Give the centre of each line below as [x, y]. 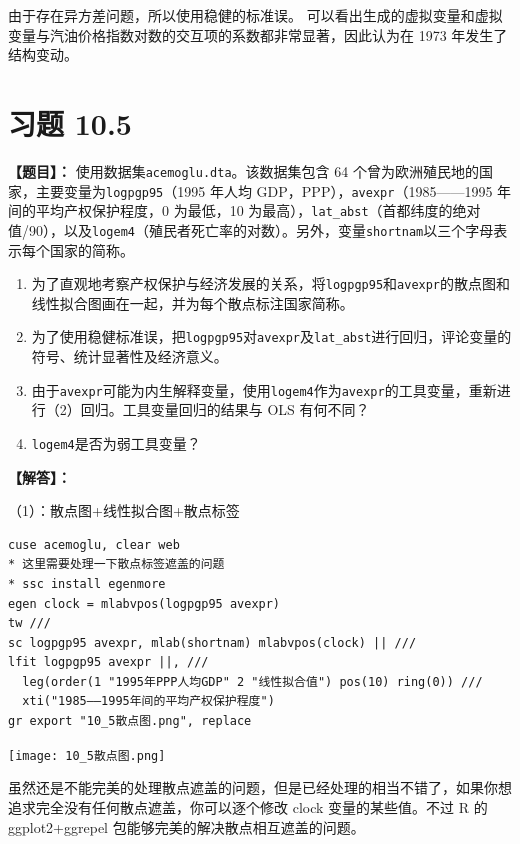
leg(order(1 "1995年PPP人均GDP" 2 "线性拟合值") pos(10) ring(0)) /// [252, 681]
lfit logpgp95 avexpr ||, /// [108, 662]
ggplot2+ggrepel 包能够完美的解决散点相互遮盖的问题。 [186, 826]
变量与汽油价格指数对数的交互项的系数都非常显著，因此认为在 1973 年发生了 [258, 34]
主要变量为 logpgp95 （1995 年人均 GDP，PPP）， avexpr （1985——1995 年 [273, 190]
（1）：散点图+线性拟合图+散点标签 [124, 510]
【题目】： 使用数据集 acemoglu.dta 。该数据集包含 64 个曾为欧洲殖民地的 [243, 170]
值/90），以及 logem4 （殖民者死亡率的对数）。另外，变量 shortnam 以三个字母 [251, 229]
